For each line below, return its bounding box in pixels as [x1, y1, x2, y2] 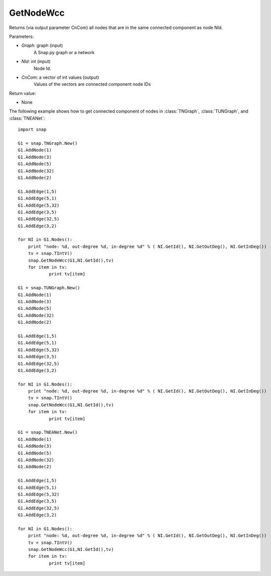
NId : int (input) [21, 59, 51, 64]
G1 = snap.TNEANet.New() [18, 429, 78, 435]
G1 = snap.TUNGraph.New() [18, 285, 81, 291]
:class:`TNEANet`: [9, 115, 45, 121]
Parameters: [9, 33, 34, 39]
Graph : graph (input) [21, 42, 63, 49]
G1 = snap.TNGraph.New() [18, 141, 78, 146]
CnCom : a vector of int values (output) [21, 74, 99, 80]
